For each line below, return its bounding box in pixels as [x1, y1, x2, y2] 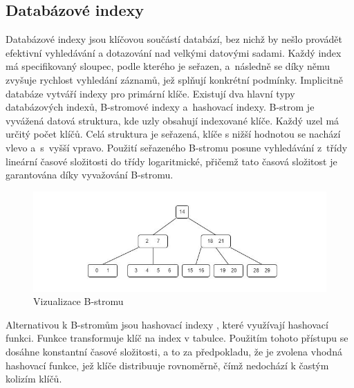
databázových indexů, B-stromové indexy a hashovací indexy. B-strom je [6, 100, 315, 114]
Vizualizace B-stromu [33, 294, 124, 308]
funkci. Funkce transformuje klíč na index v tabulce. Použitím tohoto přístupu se [6, 331, 348, 345]
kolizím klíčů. [6, 371, 62, 386]
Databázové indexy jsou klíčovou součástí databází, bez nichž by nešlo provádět [6, 32, 343, 46]
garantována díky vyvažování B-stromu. [6, 167, 174, 182]
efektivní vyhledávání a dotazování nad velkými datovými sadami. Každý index [6, 45, 342, 59]
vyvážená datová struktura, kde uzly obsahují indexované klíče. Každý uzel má [6, 113, 339, 127]
